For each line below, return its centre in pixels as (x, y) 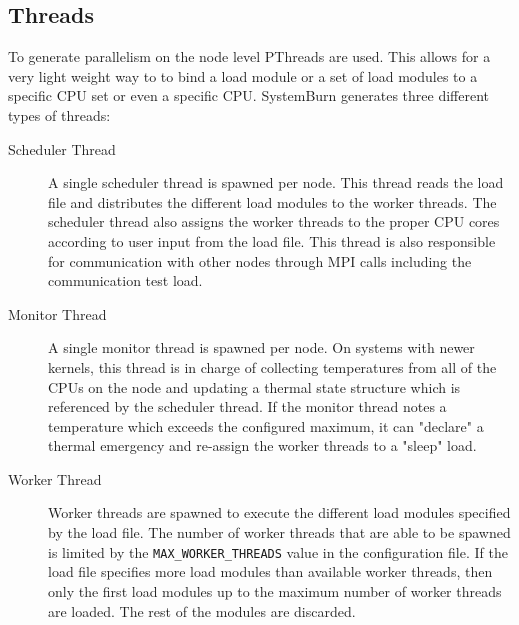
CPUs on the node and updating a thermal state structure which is (254, 386)
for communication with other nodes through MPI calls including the (260, 260)
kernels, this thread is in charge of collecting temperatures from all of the (272, 366)
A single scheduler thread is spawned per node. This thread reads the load (276, 182)
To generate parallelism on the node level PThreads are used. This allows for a (249, 56)
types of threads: (59, 114)
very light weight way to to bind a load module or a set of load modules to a (243, 75)
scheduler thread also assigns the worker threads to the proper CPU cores (274, 221)
